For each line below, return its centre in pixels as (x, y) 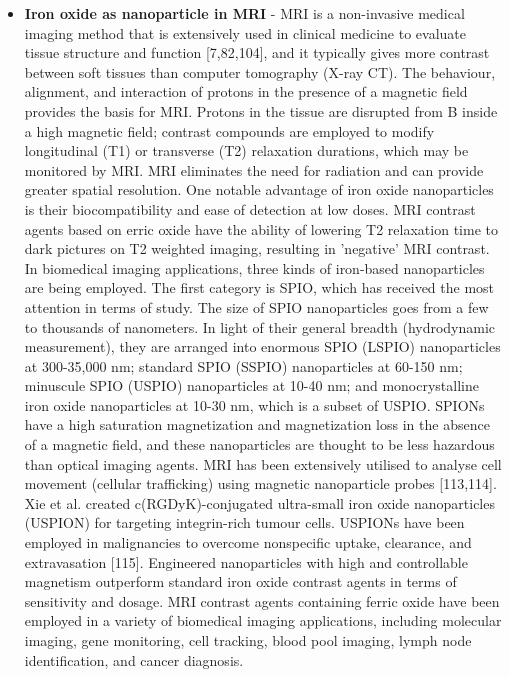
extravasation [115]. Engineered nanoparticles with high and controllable (246, 561)
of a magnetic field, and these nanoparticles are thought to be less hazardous (259, 444)
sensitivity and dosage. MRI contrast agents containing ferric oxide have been (262, 600)
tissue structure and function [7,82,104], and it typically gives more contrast (257, 52)
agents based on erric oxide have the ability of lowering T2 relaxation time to (261, 228)
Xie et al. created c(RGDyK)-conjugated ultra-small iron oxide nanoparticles (259, 502)
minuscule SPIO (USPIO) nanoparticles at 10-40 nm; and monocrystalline (251, 385)
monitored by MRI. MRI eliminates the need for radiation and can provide (254, 169)
